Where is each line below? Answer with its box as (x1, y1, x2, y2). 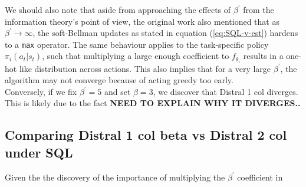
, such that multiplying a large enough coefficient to (42, 50, 229, 62)
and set (104, 85, 131, 97)
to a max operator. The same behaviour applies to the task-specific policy (5, 38, 269, 50)
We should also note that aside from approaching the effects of (5, 4, 231, 15)
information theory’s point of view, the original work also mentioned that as (5, 15, 279, 27)
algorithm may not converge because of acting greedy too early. (5, 74, 233, 86)
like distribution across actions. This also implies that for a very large (19, 62, 271, 74)
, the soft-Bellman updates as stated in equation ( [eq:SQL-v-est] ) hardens (32, 27, 298, 39)
